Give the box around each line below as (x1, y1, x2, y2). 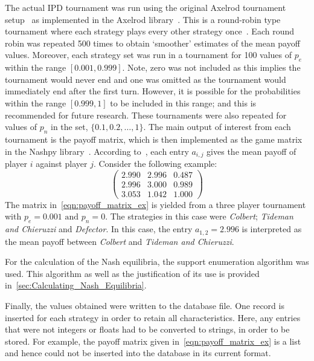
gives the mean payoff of (207, 145, 296, 157)
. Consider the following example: (93, 157, 217, 169)
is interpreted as (242, 223, 302, 235)
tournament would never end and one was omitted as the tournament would (5, 73, 286, 85)
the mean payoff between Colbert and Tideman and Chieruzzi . (5, 235, 234, 247)
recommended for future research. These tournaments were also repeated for (5, 108, 287, 121)
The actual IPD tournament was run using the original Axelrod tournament (5, 1, 286, 13)
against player (36, 157, 88, 169)
